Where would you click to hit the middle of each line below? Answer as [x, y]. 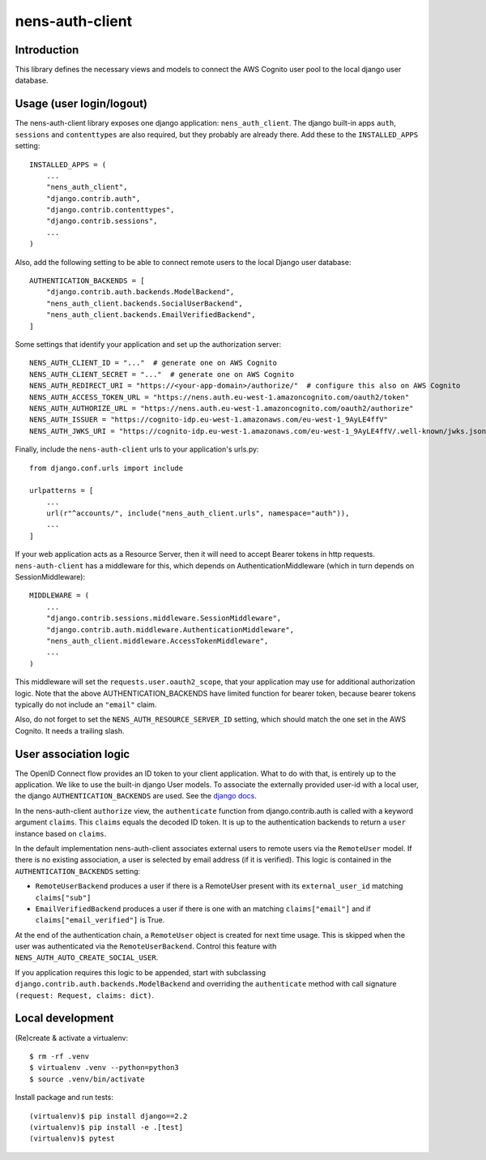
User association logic [72, 754]
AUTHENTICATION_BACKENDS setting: [78, 871]
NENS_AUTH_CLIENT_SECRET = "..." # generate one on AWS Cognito [162, 374]
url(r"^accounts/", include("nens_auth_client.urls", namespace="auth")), [198, 514]
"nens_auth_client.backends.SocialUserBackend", [144, 303]
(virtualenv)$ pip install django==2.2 [109, 1116]
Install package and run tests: [64, 1098]
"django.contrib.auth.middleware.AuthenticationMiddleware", [170, 629]
